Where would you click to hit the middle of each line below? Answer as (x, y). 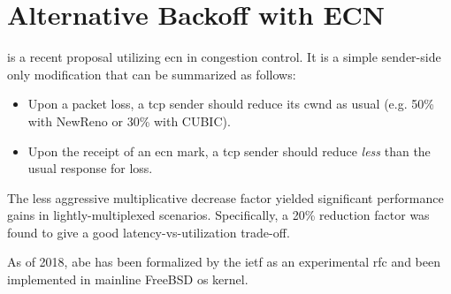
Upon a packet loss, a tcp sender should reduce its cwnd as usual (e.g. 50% (231, 104)
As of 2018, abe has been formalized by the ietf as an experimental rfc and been (224, 262)
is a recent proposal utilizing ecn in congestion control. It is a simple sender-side (224, 57)
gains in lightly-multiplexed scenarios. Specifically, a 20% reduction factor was (218, 215)
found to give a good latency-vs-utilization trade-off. (149, 232)
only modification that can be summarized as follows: (152, 74)
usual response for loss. (90, 168)
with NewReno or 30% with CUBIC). (129, 121)
